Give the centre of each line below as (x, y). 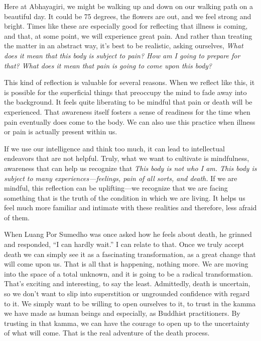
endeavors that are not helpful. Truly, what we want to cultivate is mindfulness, (127, 158)
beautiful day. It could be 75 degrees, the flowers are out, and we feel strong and (128, 16)
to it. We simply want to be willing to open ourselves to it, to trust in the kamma (130, 303)
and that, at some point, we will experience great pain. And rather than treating (128, 35)
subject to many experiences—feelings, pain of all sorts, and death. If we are (121, 178)
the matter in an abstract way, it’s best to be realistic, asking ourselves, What (124, 46)
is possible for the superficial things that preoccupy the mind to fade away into (125, 92)
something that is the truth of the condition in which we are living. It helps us (125, 197)
